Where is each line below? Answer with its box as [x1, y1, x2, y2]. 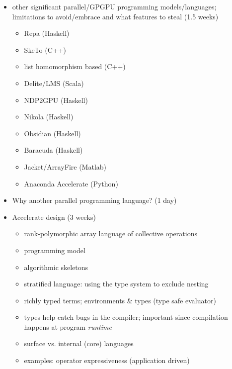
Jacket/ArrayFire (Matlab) [24, 161, 107, 172]
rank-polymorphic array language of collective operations [24, 228, 197, 239]
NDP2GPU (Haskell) [24, 94, 88, 105]
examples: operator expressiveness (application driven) [24, 355, 190, 366]
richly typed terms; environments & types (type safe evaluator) [24, 295, 216, 305]
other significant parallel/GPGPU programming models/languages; [12, 1, 217, 11]
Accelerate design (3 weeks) [12, 211, 96, 222]
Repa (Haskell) [24, 28, 70, 38]
